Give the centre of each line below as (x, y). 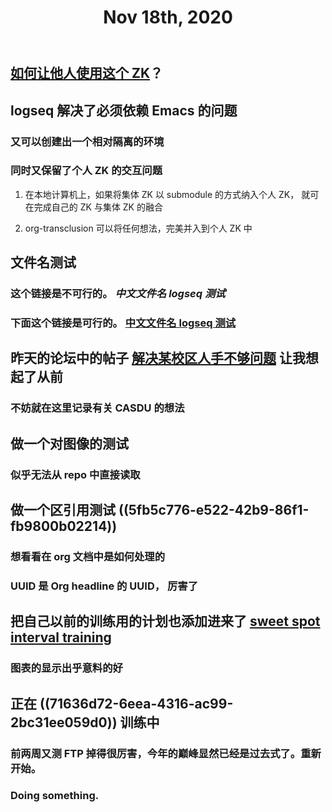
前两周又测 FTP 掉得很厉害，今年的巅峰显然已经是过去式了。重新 (166, 753)
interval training (61, 637)
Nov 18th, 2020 (168, 17)
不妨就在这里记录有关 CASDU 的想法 (97, 408)
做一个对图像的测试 (69, 443)
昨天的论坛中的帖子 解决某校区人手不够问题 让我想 (164, 358)
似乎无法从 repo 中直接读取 (75, 474)
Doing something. (55, 796)
